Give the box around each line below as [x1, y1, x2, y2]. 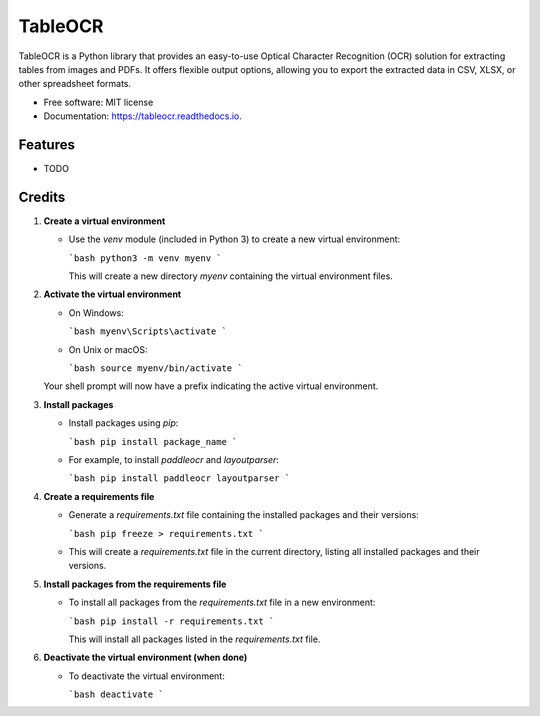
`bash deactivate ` [68, 689, 164, 700]
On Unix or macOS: [68, 343, 149, 355]
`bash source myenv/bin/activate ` [68, 363, 244, 374]
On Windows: [68, 306, 124, 319]
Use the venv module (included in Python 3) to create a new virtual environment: [68, 233, 401, 245]
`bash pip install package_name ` [68, 436, 238, 447]
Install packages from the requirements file [43, 578, 227, 590]
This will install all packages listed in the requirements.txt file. [68, 633, 321, 645]
